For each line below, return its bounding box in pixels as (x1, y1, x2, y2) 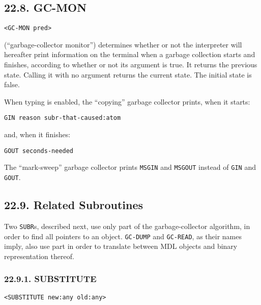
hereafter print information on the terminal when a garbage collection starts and (4, 49, 255, 60)
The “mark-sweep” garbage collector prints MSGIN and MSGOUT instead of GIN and (4, 162, 256, 172)
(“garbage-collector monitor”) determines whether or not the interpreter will (4, 39, 242, 49)
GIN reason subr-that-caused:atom (4, 114, 121, 122)
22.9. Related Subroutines (4, 197, 143, 213)
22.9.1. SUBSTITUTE (4, 272, 97, 285)
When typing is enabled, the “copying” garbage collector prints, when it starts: (4, 96, 250, 107)
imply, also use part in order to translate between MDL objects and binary (4, 241, 238, 251)
